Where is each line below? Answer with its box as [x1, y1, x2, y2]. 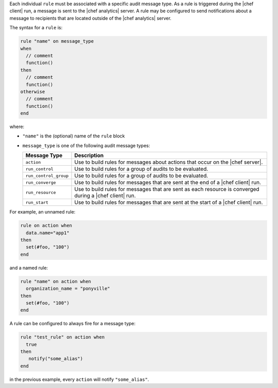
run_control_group [25, 173, 69, 179]
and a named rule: [9, 264, 48, 271]
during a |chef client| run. [74, 192, 136, 199]
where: [9, 124, 25, 130]
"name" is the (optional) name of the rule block [22, 133, 125, 139]
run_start [25, 200, 49, 205]
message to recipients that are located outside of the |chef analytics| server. [9, 15, 172, 21]
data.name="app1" [26, 230, 69, 236]
